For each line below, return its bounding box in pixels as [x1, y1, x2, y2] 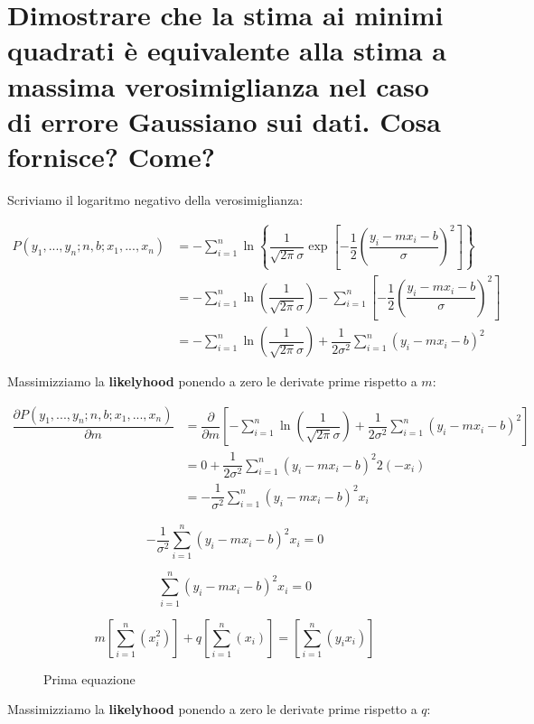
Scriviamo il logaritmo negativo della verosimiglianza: [7, 190, 304, 209]
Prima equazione [43, 669, 136, 688]
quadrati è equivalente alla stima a [7, 32, 447, 69]
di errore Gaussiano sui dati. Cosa [7, 102, 441, 139]
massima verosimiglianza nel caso [7, 67, 429, 104]
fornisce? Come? [7, 137, 215, 174]
